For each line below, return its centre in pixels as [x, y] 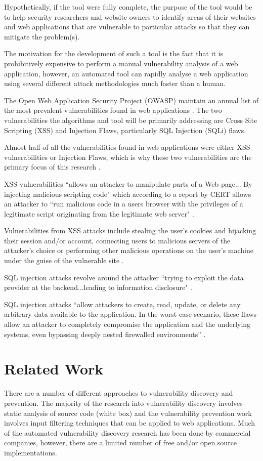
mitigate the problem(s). [42, 36]
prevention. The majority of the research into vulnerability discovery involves [123, 403]
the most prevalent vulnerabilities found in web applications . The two [113, 110]
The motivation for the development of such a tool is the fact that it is [114, 53]
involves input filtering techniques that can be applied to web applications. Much [130, 423]
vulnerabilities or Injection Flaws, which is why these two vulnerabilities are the [128, 157]
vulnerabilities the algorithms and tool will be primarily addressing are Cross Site [131, 120]
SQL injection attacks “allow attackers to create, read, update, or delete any [122, 304]
